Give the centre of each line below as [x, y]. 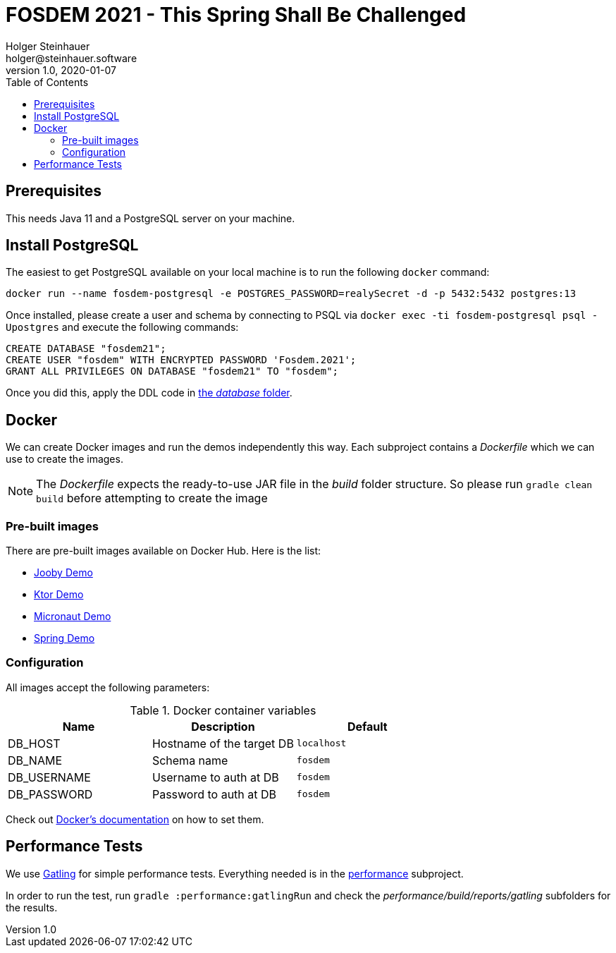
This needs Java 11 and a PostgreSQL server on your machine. [150, 218]
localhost [321, 743]
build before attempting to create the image [152, 498]
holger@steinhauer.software [72, 58]
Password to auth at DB [214, 794]
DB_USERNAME [49, 777]
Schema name [190, 760]
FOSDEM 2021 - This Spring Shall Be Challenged [236, 15]
